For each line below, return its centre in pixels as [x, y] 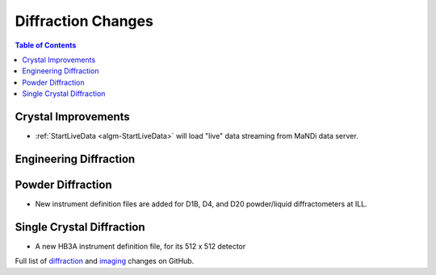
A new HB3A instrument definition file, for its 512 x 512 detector [140, 246]
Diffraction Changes [84, 21]
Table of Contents [46, 45]
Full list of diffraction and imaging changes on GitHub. [105, 261]
